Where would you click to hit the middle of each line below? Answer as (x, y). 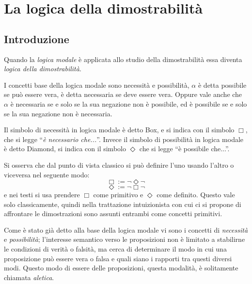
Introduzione (37, 39)
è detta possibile (222, 85)
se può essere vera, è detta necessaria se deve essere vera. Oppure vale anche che (123, 94)
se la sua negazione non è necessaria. (58, 113)
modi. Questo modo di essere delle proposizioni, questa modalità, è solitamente (121, 268)
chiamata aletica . (29, 277)
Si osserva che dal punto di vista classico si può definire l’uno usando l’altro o (119, 165)
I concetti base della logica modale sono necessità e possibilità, (97, 85)
